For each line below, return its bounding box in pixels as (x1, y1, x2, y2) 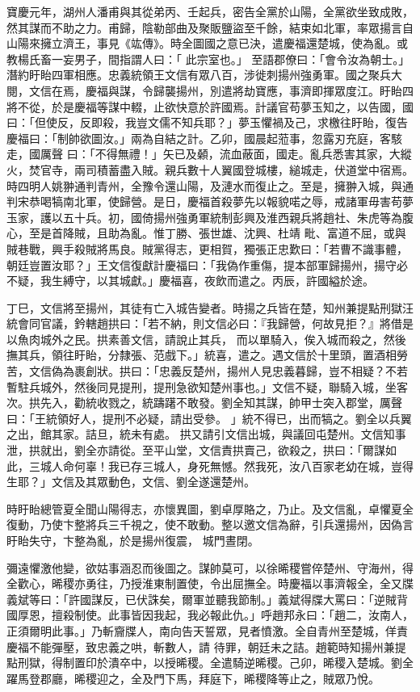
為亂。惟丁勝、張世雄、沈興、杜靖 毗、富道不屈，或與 (119, 224, 406, 241)
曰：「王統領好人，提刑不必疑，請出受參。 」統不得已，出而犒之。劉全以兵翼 (6, 409, 412, 426)
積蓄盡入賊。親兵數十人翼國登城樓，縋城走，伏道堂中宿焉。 (96, 161, 414, 178)
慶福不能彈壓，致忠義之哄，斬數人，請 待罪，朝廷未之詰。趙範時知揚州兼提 (6, 638, 406, 655)
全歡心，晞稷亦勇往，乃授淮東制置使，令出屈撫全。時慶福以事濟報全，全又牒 (6, 575, 414, 592)
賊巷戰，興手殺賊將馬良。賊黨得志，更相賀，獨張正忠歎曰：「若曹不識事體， (6, 240, 408, 257)
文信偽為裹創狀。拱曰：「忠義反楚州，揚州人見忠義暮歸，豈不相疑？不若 (28, 363, 408, 380)
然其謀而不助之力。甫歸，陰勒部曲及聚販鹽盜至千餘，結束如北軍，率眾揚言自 (6, 19, 414, 36)
